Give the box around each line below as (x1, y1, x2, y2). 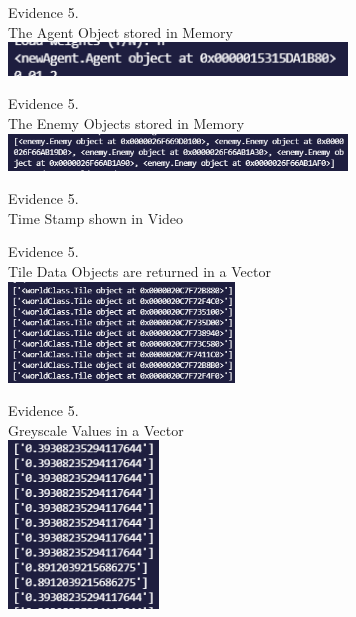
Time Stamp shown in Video (8, 207, 184, 228)
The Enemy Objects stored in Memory (8, 113, 245, 134)
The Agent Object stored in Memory (8, 21, 233, 42)
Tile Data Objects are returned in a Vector (8, 260, 271, 281)
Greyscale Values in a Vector (8, 419, 184, 440)
